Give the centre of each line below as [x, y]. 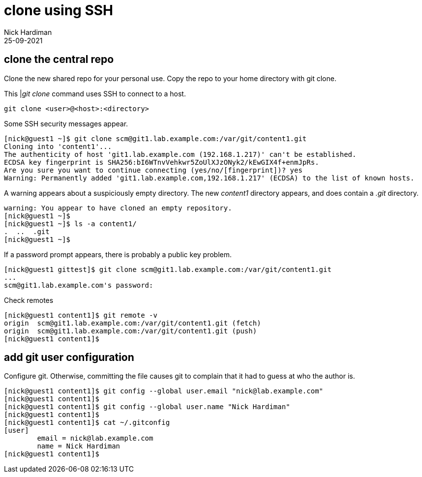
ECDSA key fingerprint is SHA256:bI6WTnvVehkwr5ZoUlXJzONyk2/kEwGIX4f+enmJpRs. [162, 162]
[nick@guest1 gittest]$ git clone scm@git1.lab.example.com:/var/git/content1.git [168, 269]
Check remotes [29, 300]
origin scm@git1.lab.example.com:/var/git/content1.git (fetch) [133, 323]
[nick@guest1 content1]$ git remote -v [81, 315]
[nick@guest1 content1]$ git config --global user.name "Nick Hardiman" [147, 407]
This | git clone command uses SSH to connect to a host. [95, 93]
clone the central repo [59, 60]
